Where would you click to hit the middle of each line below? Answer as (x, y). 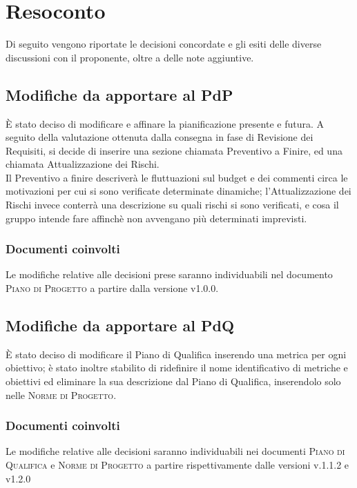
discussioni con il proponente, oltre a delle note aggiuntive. (130, 57)
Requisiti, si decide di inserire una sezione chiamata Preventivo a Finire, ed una (174, 150)
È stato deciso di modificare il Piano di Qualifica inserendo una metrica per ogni (176, 354)
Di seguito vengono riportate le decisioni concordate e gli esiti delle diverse (164, 44)
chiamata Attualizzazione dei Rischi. (83, 164)
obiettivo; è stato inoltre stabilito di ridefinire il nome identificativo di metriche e (177, 368)
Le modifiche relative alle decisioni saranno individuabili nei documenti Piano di (175, 451)
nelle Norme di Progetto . (61, 394)
